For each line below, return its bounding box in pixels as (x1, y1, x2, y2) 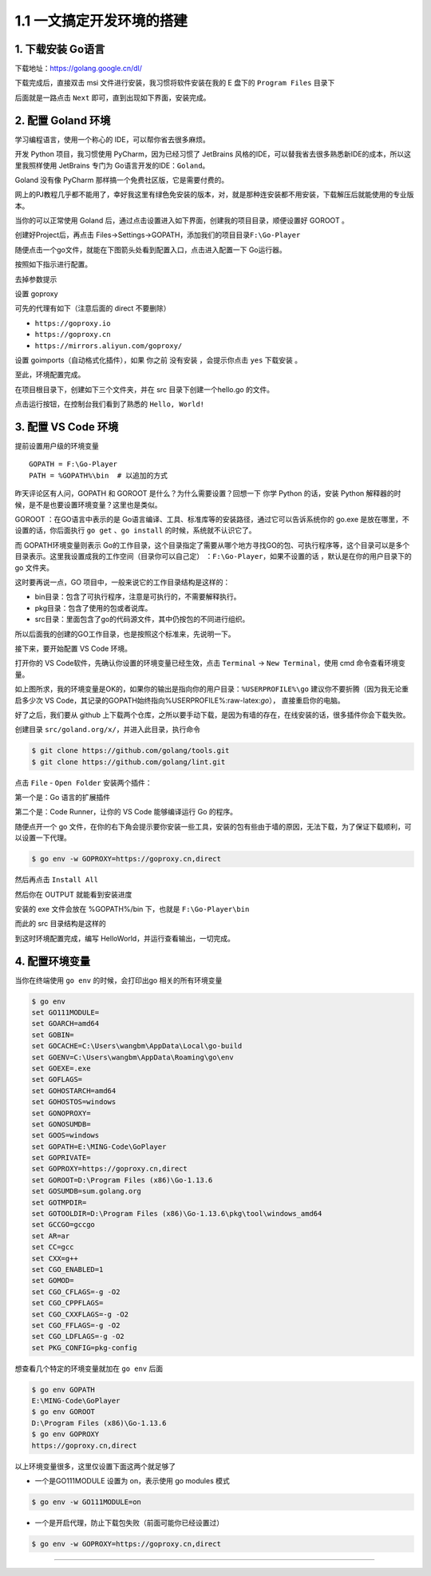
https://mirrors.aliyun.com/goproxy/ (34, 341, 183, 350)
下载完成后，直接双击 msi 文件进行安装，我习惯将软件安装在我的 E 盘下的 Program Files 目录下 (14, 78, 335, 88)
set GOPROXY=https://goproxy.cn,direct (31, 1164, 188, 1174)
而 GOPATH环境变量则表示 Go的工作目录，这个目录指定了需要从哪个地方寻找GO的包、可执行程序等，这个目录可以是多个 (14, 540, 410, 550)
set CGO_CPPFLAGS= (31, 1298, 104, 1308)
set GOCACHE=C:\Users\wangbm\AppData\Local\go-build (31, 1042, 243, 1051)
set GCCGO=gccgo (31, 1220, 96, 1230)
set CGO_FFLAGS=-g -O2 (31, 1321, 121, 1329)
